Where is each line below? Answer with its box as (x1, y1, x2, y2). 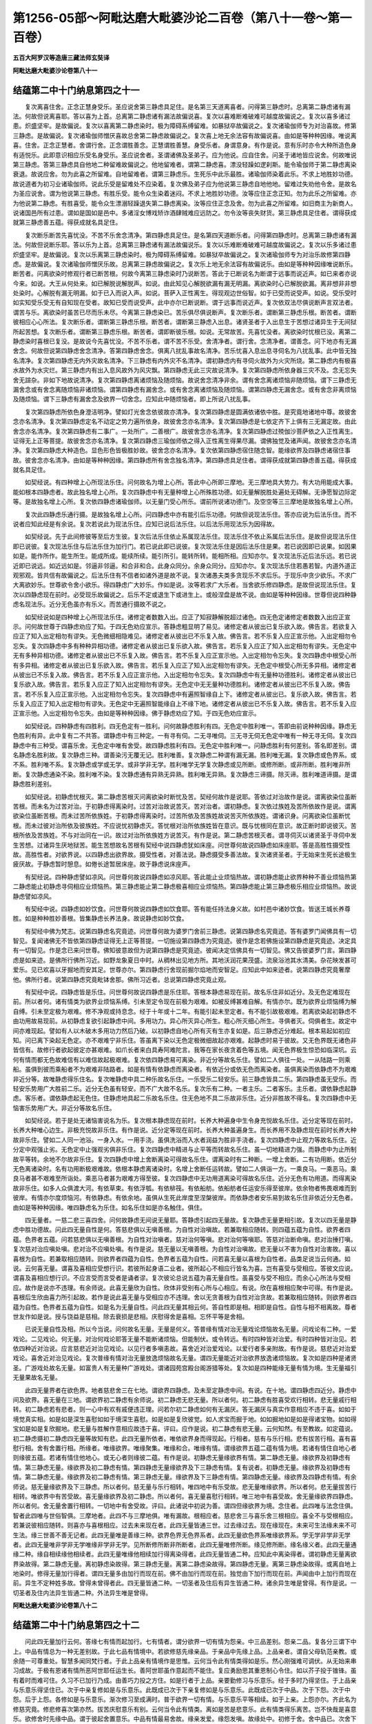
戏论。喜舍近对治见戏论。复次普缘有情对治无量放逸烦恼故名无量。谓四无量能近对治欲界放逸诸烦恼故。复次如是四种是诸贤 (12, 1354, 357, 1362)
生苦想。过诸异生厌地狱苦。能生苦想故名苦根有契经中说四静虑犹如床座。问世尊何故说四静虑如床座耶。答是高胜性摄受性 (12, 841, 351, 849)
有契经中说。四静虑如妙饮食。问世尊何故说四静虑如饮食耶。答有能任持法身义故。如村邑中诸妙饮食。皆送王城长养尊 (24, 904, 351, 913)
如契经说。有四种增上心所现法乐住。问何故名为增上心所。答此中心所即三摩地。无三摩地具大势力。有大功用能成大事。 (24, 478, 357, 486)
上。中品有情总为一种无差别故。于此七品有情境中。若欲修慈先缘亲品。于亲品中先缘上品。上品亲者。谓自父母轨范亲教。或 (12, 1647, 357, 1655)
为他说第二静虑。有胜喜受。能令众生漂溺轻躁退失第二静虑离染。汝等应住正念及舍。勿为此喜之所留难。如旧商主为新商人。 (12, 199, 357, 207)
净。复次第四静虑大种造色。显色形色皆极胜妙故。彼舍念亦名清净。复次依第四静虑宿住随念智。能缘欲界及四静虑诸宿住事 (12, 446, 351, 454)
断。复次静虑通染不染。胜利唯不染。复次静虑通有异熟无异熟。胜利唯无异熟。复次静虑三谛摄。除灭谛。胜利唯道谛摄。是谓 (12, 770, 357, 779)
